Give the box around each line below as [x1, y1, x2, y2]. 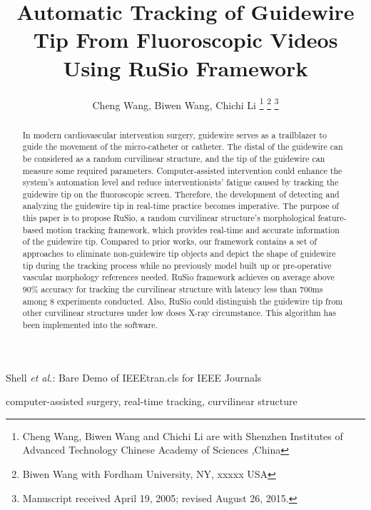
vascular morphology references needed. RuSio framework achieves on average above [22, 271, 335, 283]
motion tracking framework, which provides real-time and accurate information [46, 223, 340, 235]
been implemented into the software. [22, 319, 158, 331]
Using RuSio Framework [63, 53, 308, 82]
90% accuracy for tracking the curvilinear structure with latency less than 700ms [22, 283, 323, 295]
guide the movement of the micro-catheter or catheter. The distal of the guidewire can [22, 141, 343, 153]
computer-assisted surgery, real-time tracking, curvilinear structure [6, 394, 298, 409]
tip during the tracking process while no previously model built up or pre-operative [22, 259, 332, 271]
